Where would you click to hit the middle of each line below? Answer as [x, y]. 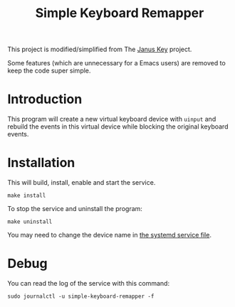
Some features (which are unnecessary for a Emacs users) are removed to [116, 63]
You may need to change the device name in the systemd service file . [110, 235]
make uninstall [30, 222]
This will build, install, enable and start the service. [82, 183]
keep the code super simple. [49, 71]
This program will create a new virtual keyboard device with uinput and [112, 119]
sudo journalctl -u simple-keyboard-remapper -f [81, 296]
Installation [41, 163]
